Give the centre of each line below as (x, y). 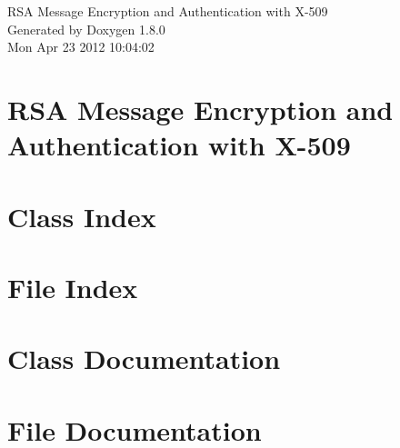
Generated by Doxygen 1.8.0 (86, 29)
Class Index (82, 216)
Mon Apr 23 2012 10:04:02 (81, 47)
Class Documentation (144, 358)
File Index (73, 287)
